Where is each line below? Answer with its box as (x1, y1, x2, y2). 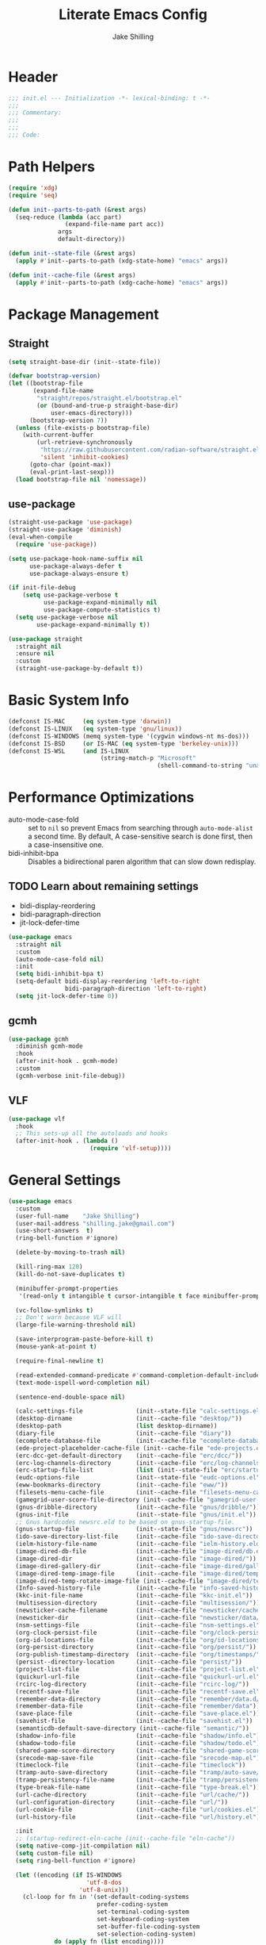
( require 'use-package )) (15, 540, 97, 548)
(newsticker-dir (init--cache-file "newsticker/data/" (15, 1613, 264, 1621)
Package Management (8, 305, 160, 323)
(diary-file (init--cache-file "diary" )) (15, 1429, 232, 1437)
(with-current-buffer (22, 431, 93, 439)
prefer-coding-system (96, 1901, 169, 1909)
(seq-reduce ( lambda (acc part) (15, 213, 123, 221)
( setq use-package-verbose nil (15, 613, 119, 621)
